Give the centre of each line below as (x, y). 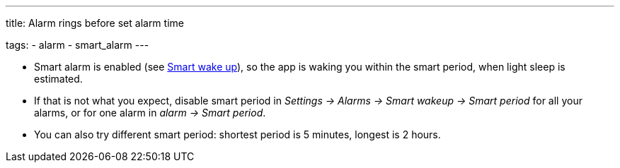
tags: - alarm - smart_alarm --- (77, 45)
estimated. (58, 79)
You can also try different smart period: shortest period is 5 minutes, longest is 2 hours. (237, 134)
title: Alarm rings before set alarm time (95, 23)
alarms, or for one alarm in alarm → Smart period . (150, 113)
